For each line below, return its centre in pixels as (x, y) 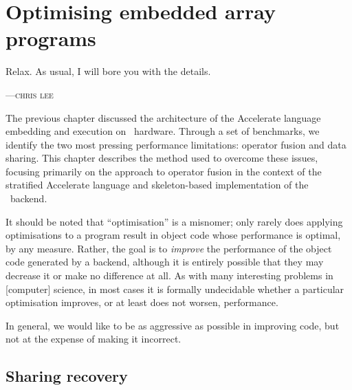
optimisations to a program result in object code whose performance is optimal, (173, 235)
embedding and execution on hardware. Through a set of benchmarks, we (163, 131)
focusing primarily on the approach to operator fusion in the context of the (164, 171)
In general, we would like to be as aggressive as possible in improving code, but (173, 325)
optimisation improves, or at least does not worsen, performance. (142, 302)
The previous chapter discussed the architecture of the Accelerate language (163, 117)
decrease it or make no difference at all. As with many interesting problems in (169, 275)
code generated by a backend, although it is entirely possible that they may (165, 262)
